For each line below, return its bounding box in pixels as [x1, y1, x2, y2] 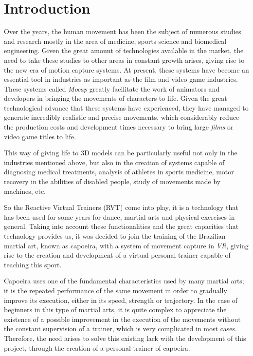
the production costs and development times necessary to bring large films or [4, 122, 234, 132]
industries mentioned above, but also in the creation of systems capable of [4, 157, 225, 167]
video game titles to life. [4, 131, 76, 141]
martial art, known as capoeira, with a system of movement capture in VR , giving [4, 240, 249, 250]
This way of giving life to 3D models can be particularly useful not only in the [4, 148, 237, 158]
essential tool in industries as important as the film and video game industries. [4, 74, 238, 84]
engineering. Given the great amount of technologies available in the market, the [4, 45, 244, 56]
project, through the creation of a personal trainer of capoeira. [4, 342, 190, 353]
